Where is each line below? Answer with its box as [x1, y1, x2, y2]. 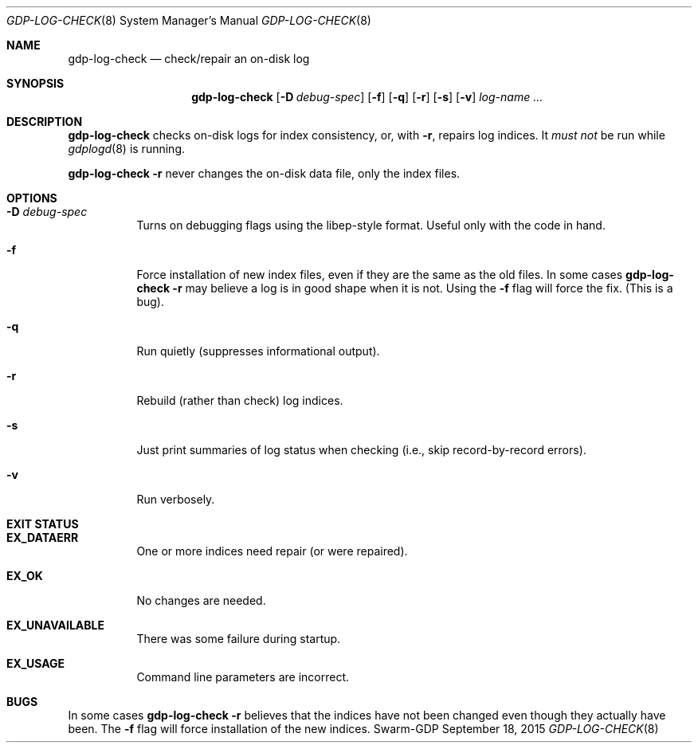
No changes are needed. [136, 594, 266, 607]
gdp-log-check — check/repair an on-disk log [68, 52, 310, 65]
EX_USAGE [6, 657, 65, 670]
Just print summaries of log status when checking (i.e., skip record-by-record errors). [136, 443, 586, 457]
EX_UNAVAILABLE [6, 618, 104, 632]
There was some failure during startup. [136, 632, 341, 645]
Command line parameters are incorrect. [136, 670, 350, 684]
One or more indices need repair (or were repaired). [136, 544, 408, 558]
